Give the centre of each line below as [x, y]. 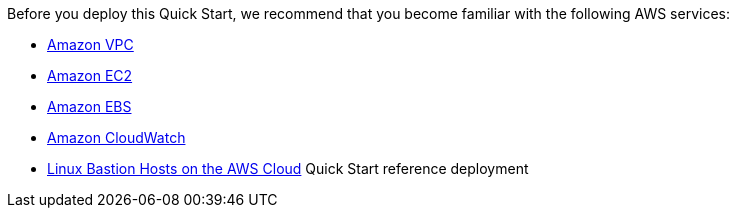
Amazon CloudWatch [116, 137]
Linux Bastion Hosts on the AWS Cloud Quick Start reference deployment [288, 168]
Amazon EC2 [90, 75]
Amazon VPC [90, 44]
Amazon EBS [89, 106]
